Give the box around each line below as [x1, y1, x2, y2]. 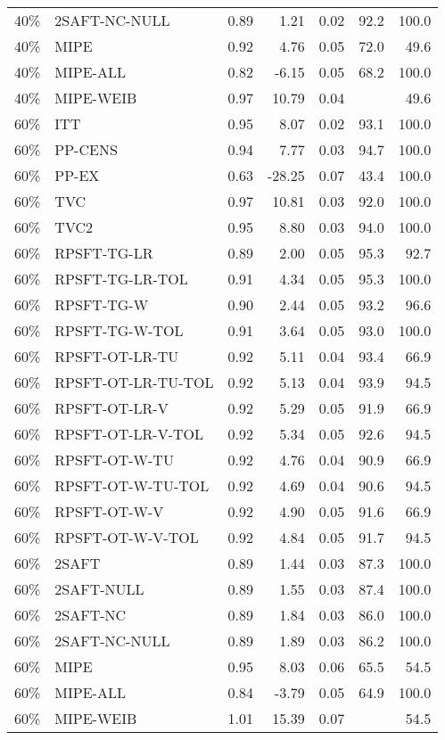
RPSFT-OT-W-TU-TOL [54, 475, 210, 496]
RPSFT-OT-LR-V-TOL [54, 423, 203, 444]
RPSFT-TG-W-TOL [54, 320, 184, 341]
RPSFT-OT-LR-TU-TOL [54, 372, 214, 392]
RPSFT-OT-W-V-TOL [54, 527, 199, 547]
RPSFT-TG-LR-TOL [54, 268, 188, 289]
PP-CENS [54, 139, 118, 160]
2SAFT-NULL [54, 579, 144, 599]
